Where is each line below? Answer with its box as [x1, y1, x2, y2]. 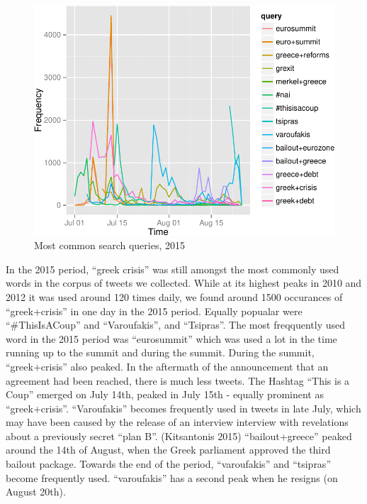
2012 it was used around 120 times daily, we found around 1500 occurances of [6, 289, 343, 304]
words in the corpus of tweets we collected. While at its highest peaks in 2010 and [6, 275, 362, 290]
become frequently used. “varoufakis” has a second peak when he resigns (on [6, 470, 338, 485]
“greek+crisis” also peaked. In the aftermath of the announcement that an [6, 358, 329, 373]
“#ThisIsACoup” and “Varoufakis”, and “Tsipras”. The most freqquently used [6, 317, 345, 332]
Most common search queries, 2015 [34, 238, 185, 253]
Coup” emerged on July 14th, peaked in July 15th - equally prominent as [6, 387, 324, 402]
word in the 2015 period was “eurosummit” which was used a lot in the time [6, 331, 337, 346]
